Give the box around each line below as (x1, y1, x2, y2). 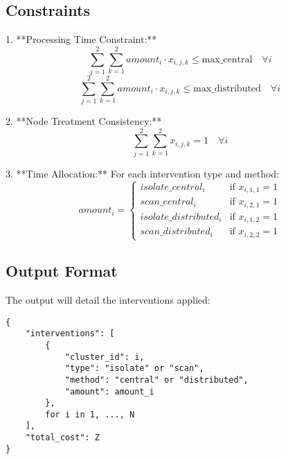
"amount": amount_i (64, 386, 154, 397)
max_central (202, 54, 253, 64)
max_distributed (193, 83, 261, 94)
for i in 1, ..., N (45, 409, 135, 419)
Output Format (6, 260, 118, 282)
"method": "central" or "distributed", (64, 374, 249, 385)
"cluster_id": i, (64, 352, 145, 362)
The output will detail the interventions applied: (6, 292, 211, 306)
